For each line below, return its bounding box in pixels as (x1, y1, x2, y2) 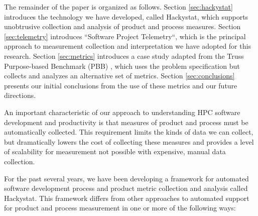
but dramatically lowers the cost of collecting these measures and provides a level (4, 136, 254, 147)
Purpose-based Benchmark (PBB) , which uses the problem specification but (4, 60, 240, 71)
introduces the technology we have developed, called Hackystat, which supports (4, 11, 248, 22)
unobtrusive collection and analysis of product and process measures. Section (4, 21, 241, 32)
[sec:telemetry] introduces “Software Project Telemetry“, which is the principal (4, 31, 246, 41)
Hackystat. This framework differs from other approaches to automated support (4, 192, 249, 203)
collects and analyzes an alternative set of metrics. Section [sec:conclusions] (4, 70, 235, 81)
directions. (4, 90, 36, 100)
